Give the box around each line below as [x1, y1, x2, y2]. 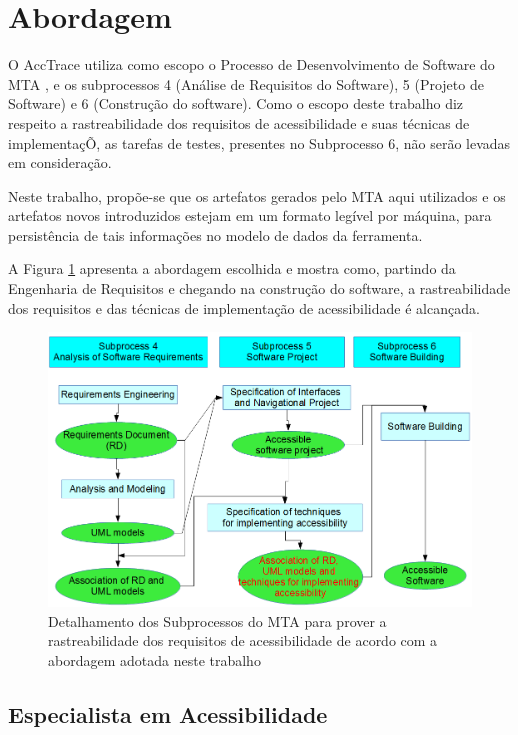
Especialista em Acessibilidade [8, 699, 328, 730]
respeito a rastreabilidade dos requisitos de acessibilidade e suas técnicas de [8, 112, 470, 133]
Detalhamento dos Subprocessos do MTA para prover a [48, 610, 387, 631]
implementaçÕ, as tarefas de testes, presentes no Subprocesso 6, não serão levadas [8, 132, 511, 153]
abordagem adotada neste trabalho [48, 650, 261, 671]
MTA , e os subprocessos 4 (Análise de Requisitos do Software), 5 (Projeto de [8, 73, 484, 94]
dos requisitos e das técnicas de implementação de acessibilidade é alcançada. [8, 297, 480, 318]
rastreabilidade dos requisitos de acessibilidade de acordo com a [48, 630, 438, 651]
